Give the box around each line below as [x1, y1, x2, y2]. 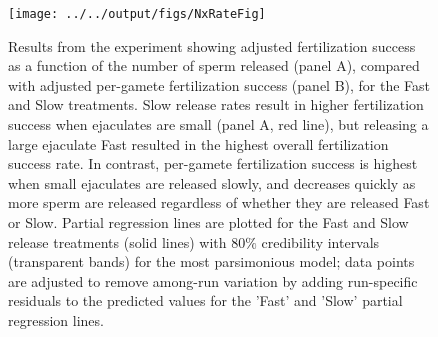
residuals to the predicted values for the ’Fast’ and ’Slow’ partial [8, 290, 403, 311]
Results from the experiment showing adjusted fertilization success [8, 35, 416, 56]
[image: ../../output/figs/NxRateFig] [8, 7, 266, 21]
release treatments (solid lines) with [8, 231, 227, 252]
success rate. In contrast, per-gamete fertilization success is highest [8, 153, 418, 174]
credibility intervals [261, 231, 380, 252]
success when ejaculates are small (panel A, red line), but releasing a [8, 114, 429, 135]
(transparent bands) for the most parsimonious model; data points [8, 251, 415, 272]
